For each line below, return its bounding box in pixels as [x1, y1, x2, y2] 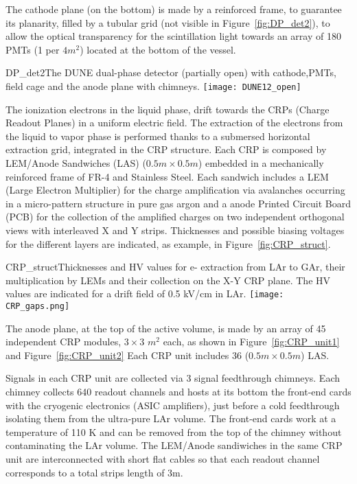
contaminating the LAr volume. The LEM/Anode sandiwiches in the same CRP [5, 438, 343, 452]
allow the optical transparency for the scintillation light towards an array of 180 [5, 29, 341, 43]
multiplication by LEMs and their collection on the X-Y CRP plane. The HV [5, 273, 331, 287]
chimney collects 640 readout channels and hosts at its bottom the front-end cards [5, 384, 352, 399]
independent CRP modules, [5, 334, 122, 349]
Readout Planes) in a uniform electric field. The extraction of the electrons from [5, 115, 343, 130]
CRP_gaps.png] [5, 301, 70, 311]
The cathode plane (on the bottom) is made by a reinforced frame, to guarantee [5, 2, 342, 16]
